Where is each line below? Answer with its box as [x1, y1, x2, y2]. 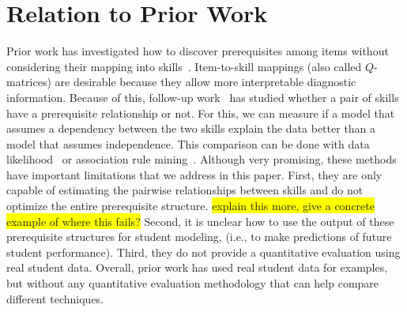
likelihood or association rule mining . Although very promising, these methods [6, 151, 397, 167]
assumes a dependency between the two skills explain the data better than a [6, 120, 376, 137]
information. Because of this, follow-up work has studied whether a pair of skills [6, 88, 399, 105]
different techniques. [6, 290, 104, 306]
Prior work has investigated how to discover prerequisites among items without [6, 43, 389, 59]
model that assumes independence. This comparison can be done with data [6, 135, 370, 152]
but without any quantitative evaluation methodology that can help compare [6, 275, 379, 291]
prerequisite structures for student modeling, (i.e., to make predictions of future [6, 228, 392, 245]
